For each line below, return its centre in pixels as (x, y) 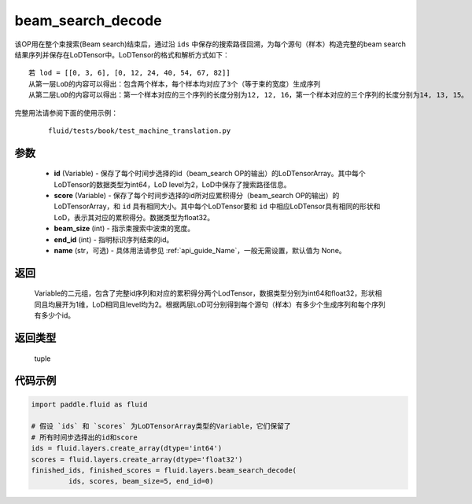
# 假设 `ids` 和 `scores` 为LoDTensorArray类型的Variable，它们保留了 (161, 426)
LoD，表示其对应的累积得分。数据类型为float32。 (134, 217)
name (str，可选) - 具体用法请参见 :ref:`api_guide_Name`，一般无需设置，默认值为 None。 (200, 251)
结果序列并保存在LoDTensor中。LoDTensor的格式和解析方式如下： (122, 54)
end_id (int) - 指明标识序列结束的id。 (114, 239)
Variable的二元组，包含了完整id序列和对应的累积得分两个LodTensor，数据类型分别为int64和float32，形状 (205, 293)
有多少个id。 (54, 315)
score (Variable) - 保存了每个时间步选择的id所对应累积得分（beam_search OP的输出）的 (197, 196)
